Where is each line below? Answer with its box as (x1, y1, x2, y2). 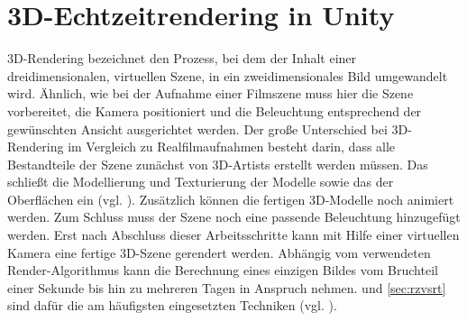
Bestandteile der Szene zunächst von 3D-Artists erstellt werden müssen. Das (7, 154, 428, 173)
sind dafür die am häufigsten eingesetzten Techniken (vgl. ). (7, 296, 337, 315)
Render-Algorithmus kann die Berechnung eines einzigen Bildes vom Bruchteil (7, 261, 438, 280)
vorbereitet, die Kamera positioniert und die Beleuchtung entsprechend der (7, 101, 422, 120)
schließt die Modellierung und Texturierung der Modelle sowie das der (7, 172, 394, 191)
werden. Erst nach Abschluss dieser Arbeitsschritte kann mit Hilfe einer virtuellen (7, 225, 460, 244)
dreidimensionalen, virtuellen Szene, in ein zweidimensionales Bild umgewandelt (7, 66, 448, 85)
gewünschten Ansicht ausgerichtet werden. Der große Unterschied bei (7, 119, 388, 138)
